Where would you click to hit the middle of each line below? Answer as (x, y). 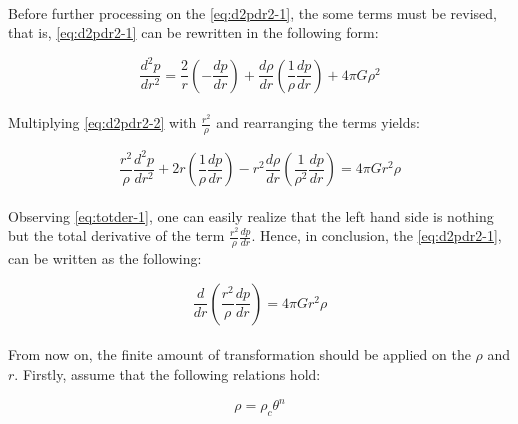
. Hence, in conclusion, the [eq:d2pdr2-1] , (376, 235)
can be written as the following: (105, 258)
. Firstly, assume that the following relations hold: (167, 373)
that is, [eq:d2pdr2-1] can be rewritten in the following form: (193, 32)
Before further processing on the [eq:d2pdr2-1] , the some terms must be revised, (252, 12)
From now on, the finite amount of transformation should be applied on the (239, 354)
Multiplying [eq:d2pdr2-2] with (102, 122)
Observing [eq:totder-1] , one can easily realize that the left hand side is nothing (251, 215)
